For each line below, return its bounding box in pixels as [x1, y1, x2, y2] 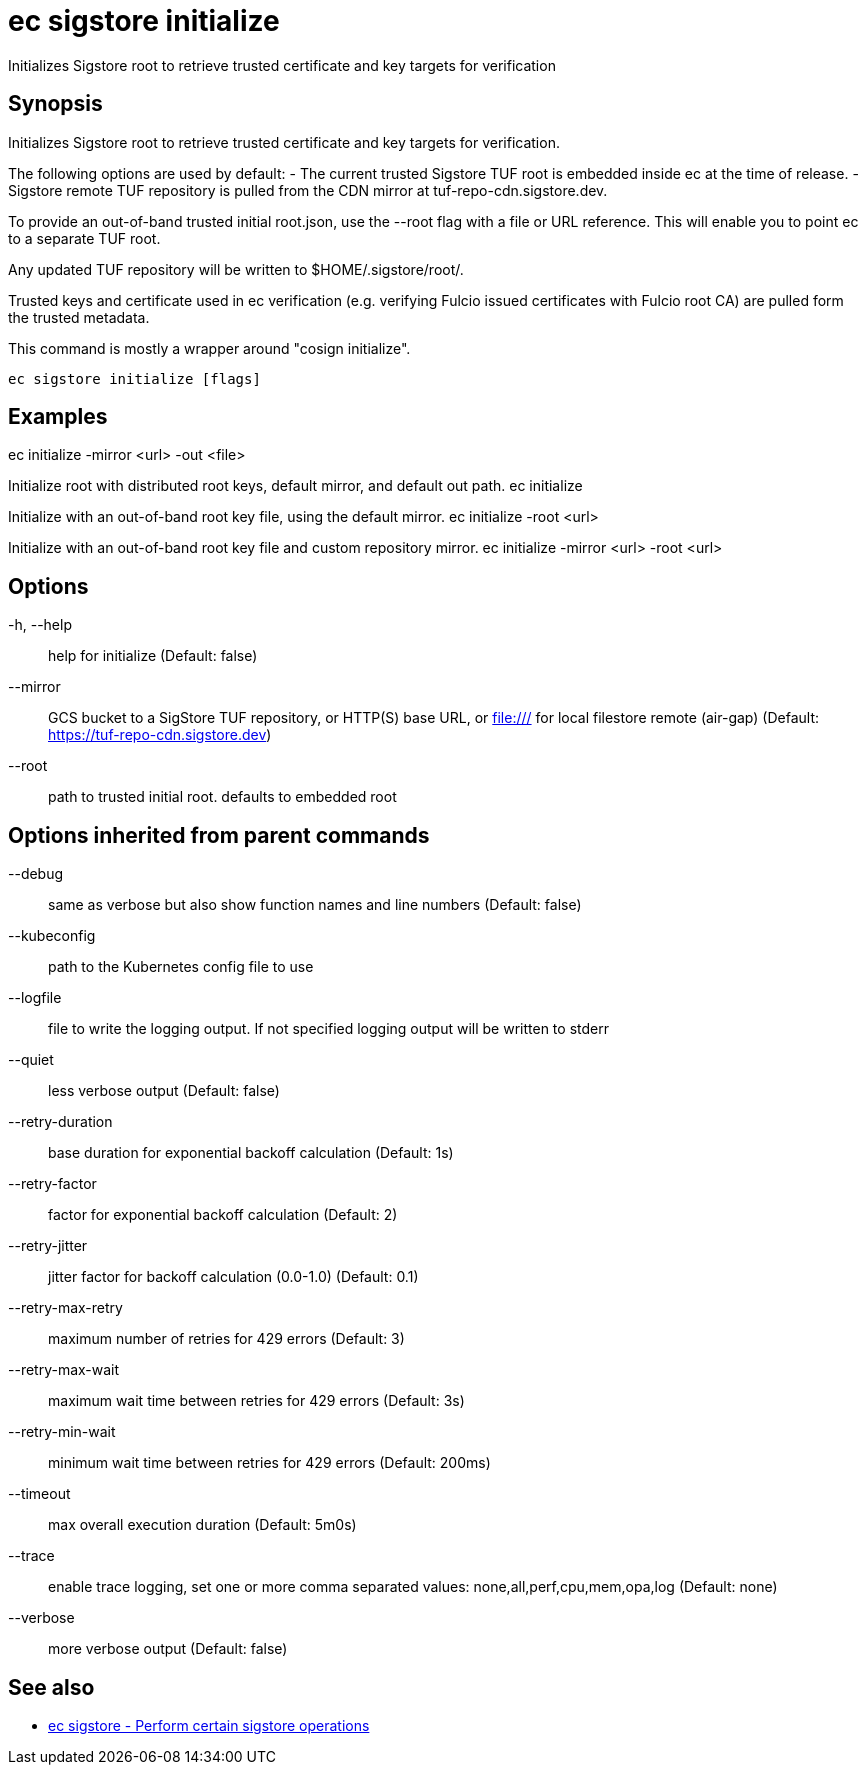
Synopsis [8, 91, 103, 117]
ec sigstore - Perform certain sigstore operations [48, 1716, 370, 1734]
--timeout [8, 1485, 71, 1503]
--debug [8, 865, 64, 883]
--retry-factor [8, 1175, 97, 1193]
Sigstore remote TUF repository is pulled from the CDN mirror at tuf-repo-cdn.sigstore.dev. [8, 181, 608, 199]
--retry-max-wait [8, 1361, 120, 1379]
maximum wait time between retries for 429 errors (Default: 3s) [48, 1392, 465, 1410]
